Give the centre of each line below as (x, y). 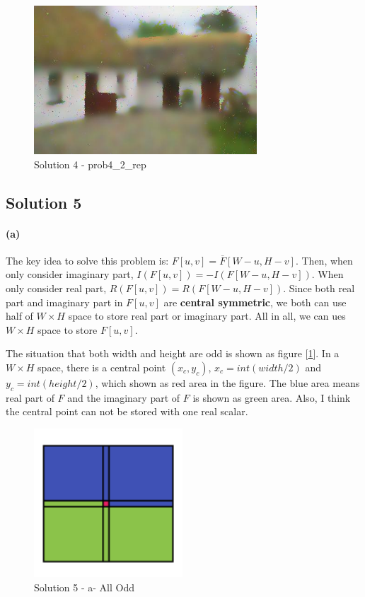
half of (19, 316)
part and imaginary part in (64, 302)
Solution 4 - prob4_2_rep (90, 164)
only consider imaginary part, (70, 274)
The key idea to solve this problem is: (87, 260)
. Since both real (319, 288)
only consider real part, (56, 288)
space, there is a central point (102, 367)
